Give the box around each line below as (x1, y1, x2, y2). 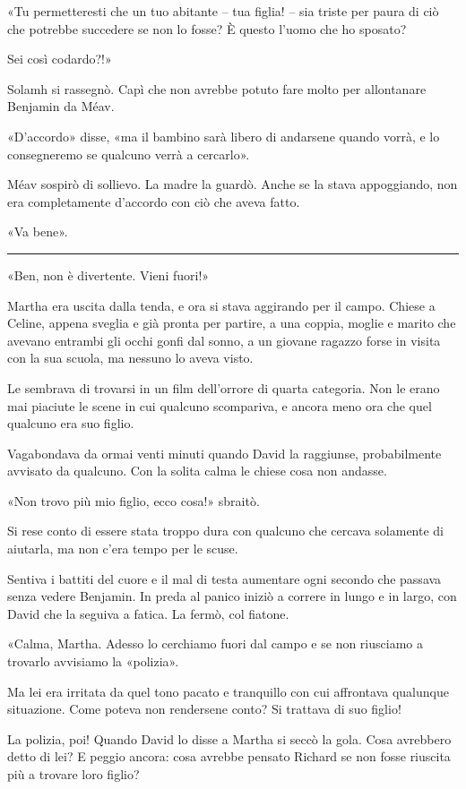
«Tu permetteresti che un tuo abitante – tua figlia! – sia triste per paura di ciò (7, 2, 439, 20)
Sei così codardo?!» (7, 49, 112, 68)
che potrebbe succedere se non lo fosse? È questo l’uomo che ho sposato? (7, 19, 407, 38)
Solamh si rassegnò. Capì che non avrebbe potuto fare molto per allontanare (7, 79, 427, 98)
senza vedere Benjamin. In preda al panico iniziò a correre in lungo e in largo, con (7, 587, 457, 605)
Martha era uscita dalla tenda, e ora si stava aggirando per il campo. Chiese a (7, 296, 436, 314)
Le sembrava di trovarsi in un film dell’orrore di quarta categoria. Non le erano (7, 378, 440, 397)
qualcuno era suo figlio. (7, 414, 134, 433)
